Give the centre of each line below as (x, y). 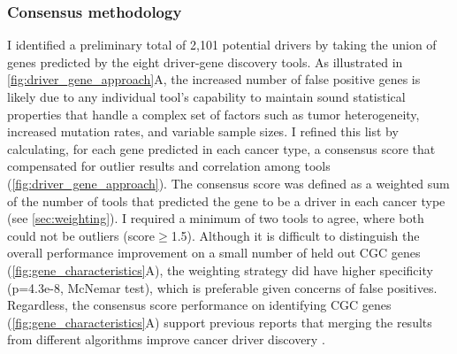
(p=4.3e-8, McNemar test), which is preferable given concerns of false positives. (222, 287)
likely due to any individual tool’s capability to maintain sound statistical (206, 96)
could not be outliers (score (81, 235)
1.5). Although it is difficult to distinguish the (295, 235)
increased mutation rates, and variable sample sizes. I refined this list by (203, 131)
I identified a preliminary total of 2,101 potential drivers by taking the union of (222, 45)
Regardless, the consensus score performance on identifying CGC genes (199, 305)
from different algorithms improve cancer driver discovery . (166, 339)
